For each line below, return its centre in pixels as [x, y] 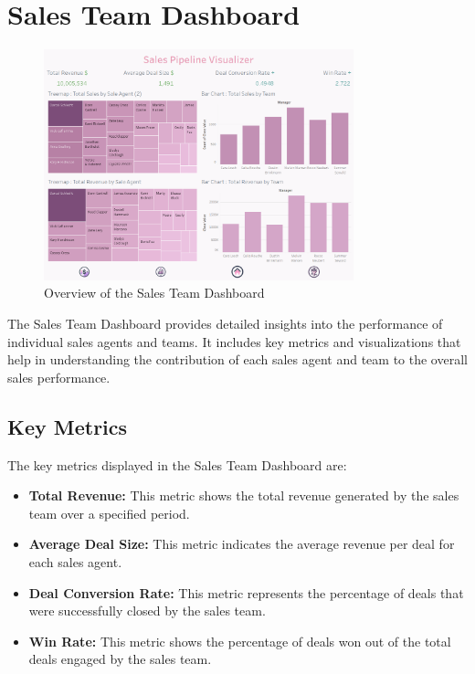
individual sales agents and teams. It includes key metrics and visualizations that [234, 341]
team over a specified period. [109, 513]
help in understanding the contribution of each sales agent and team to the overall [237, 359]
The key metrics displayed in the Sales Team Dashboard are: [177, 464]
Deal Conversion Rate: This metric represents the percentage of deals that [246, 592]
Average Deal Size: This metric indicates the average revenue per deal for [242, 544]
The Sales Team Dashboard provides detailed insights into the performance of [225, 324]
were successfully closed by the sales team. [147, 611]
